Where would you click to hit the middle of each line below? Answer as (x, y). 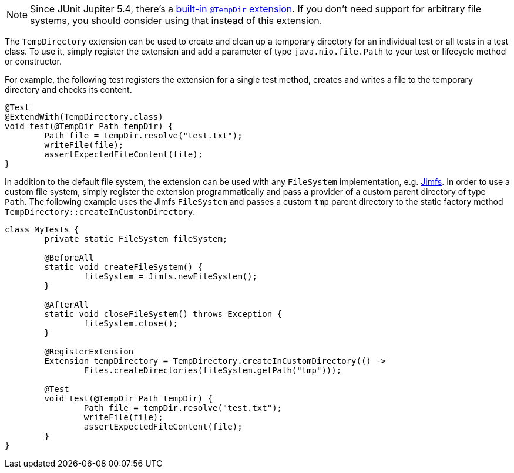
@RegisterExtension (89, 352)
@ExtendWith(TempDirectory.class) (84, 117)
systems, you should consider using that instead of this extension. (176, 21)
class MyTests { (42, 229)
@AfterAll (67, 305)
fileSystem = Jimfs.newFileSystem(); (170, 276)
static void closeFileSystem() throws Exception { (163, 314)
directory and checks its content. (68, 89)
